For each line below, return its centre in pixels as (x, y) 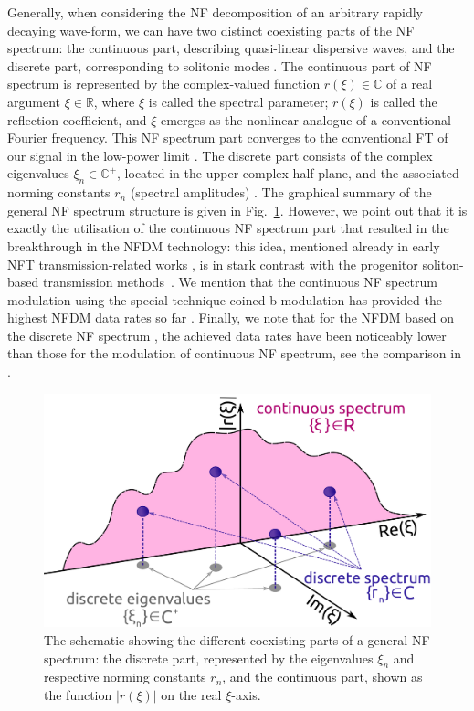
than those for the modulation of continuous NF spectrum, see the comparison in (234, 353)
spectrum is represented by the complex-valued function (164, 84)
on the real (191, 694)
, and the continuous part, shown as (322, 677)
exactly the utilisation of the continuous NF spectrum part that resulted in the (228, 228)
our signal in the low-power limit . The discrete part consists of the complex (220, 155)
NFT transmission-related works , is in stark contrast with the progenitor (213, 264)
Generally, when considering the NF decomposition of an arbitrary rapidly (215, 12)
